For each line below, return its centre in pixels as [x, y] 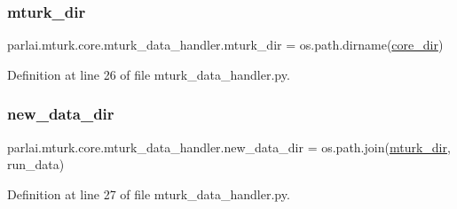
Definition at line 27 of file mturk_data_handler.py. [149, 194]
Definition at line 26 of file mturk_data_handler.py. [149, 74]
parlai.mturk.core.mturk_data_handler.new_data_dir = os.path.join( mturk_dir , [229, 147]
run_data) [36, 164]
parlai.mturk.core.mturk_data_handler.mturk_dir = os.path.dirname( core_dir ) [225, 45]
